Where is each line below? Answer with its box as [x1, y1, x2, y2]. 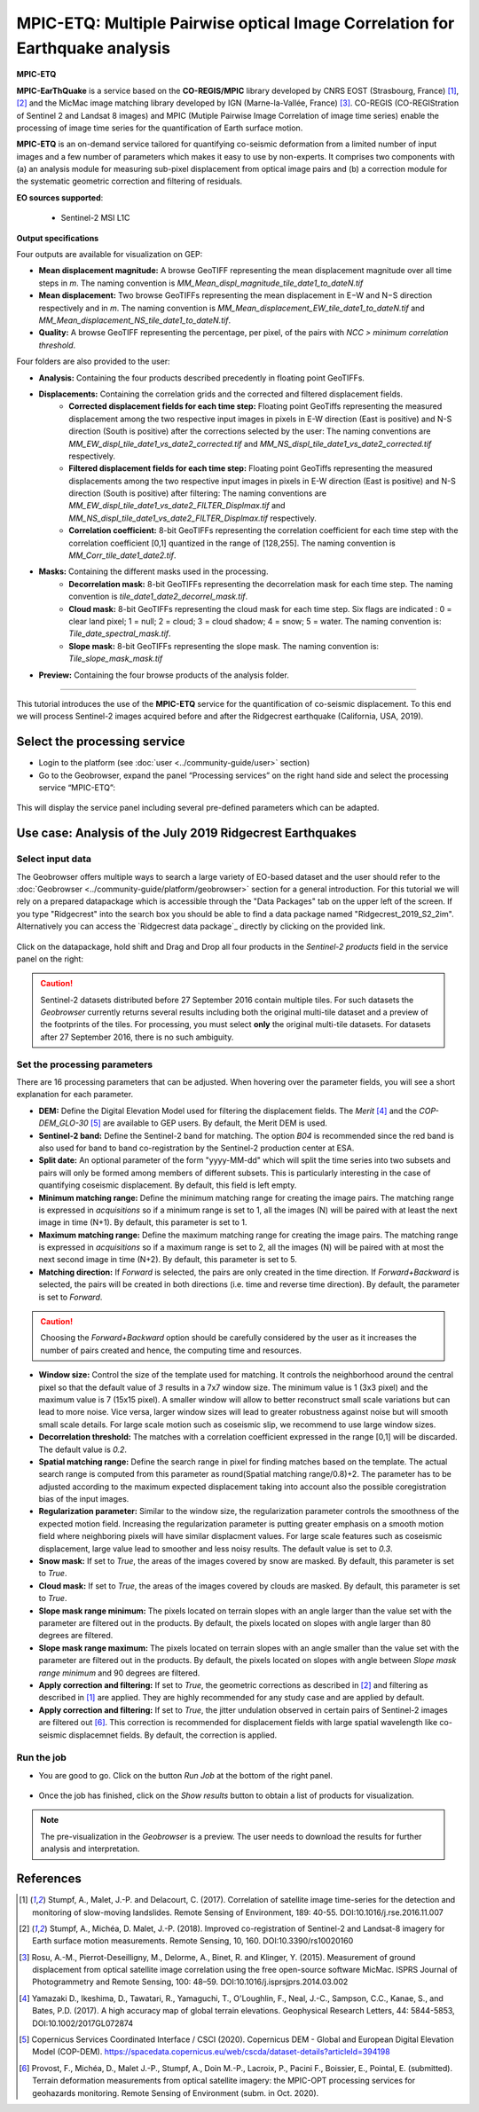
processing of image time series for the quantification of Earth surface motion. [16, 122, 303, 133]
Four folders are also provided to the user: [16, 356, 170, 367]
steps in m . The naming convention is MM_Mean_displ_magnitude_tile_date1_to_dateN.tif [38, 278, 364, 288]
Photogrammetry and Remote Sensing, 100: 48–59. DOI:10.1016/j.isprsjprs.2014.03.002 [32, 1976, 349, 1987]
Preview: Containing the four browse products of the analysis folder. [38, 670, 290, 680]
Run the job [16, 1752, 67, 1764]
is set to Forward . [38, 1292, 103, 1302]
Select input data [16, 852, 92, 865]
